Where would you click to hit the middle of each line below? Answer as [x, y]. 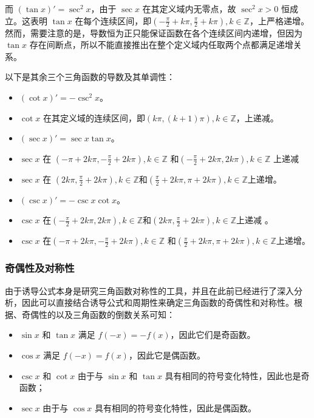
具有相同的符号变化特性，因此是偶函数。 [176, 407]
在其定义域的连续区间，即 [94, 117]
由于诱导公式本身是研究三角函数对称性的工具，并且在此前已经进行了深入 [149, 290]
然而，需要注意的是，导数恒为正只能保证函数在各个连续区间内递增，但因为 [154, 32]
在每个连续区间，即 [113, 20]
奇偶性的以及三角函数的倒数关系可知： [98, 314]
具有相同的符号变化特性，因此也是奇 [237, 375]
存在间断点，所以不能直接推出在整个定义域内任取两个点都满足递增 [161, 45]
